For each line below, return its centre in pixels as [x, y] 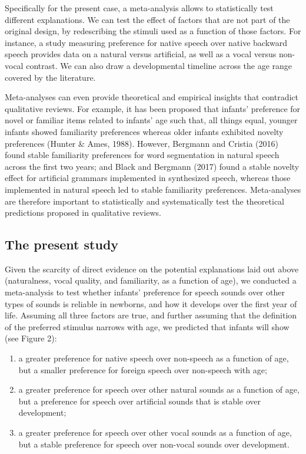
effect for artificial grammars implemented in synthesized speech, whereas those [148, 178]
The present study [62, 244]
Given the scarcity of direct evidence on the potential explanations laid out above [152, 269]
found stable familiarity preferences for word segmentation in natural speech [142, 155]
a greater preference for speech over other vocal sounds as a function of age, [155, 432]
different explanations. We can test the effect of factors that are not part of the [147, 19]
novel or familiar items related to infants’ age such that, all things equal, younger [151, 120]
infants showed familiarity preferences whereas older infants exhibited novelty [144, 131]
